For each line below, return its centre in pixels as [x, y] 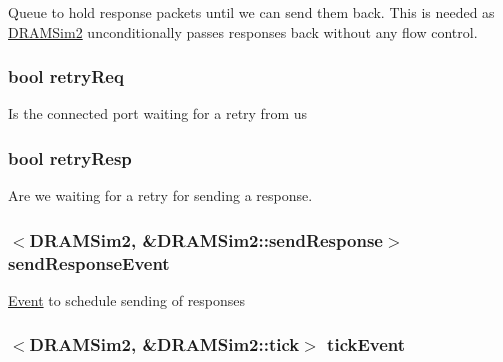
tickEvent [366, 344]
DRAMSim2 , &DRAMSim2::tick [164, 344]
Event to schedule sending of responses [127, 299]
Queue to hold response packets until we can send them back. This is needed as [251, 12]
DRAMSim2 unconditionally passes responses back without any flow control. [243, 31]
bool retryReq [66, 76]
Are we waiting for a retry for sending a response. [160, 195]
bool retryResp [70, 157]
